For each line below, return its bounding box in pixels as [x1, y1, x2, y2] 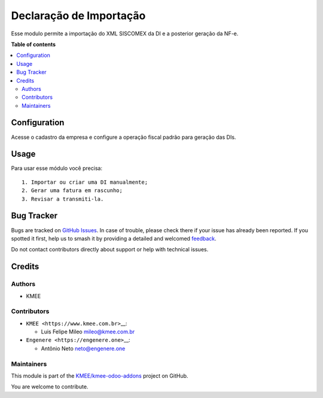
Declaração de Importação [11, 9, 146, 22]
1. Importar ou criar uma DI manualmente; [22, 178, 148, 186]
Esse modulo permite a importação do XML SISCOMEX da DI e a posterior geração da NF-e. [11, 30, 239, 37]
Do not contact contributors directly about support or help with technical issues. [11, 246, 209, 253]
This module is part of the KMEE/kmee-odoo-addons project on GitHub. [11, 372, 188, 379]
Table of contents [11, 41, 56, 48]
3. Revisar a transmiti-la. [22, 195, 104, 202]
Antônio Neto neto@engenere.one [41, 345, 126, 352]
